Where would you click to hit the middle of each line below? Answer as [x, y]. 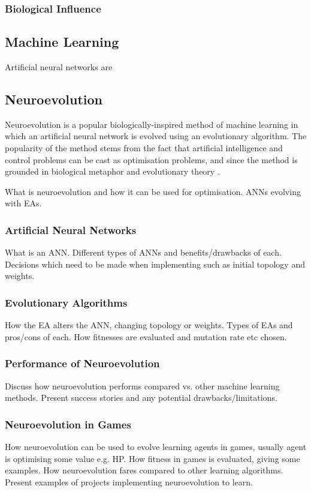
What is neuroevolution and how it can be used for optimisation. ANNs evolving [153, 191]
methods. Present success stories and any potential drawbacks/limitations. [141, 397]
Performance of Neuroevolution [82, 363]
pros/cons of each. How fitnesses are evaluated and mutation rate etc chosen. [146, 336]
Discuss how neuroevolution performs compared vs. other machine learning [142, 385]
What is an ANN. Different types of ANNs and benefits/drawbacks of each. [143, 252]
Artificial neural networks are [59, 67]
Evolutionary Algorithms [66, 302]
